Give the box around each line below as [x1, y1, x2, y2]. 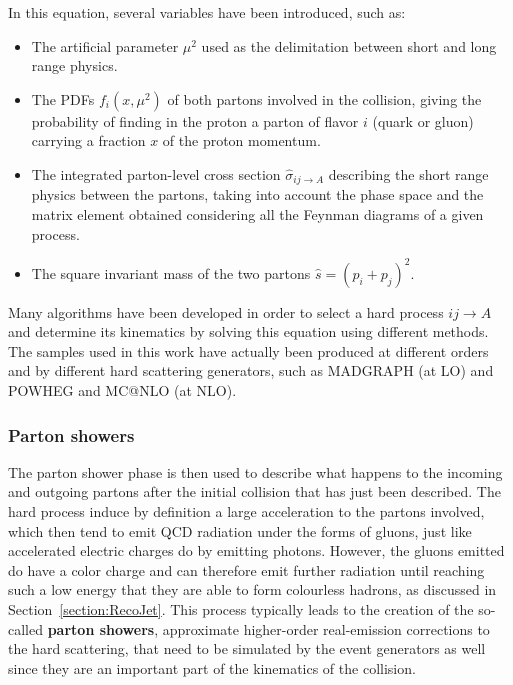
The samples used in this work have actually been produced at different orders [8, 340, 489, 361]
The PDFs [31, 88, 95, 109]
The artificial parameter [31, 35, 179, 56]
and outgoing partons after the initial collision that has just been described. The [8, 481, 501, 502]
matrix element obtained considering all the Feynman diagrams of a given [31, 204, 484, 225]
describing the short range [328, 163, 489, 184]
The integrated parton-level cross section [31, 163, 281, 184]
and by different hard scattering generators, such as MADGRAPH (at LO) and [8, 360, 494, 381]
